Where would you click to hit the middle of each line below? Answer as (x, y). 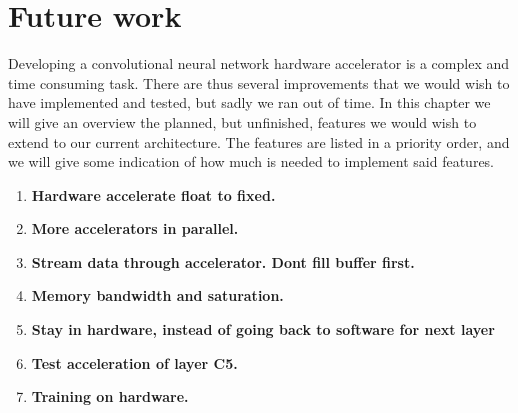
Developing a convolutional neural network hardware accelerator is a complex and (259, 63)
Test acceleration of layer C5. (134, 362)
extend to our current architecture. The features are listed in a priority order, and (259, 141)
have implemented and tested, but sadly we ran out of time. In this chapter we (249, 102)
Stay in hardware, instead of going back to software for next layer (263, 329)
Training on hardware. (110, 396)
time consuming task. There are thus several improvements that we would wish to (259, 82)
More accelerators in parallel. (135, 228)
